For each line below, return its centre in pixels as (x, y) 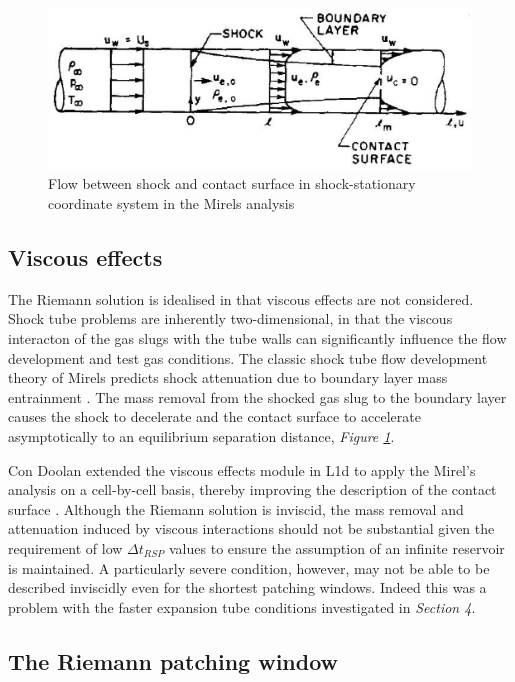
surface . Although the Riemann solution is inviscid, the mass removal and (236, 508)
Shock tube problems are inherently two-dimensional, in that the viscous (230, 318)
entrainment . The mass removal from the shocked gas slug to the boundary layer (257, 396)
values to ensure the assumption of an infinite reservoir (337, 548)
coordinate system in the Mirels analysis (171, 203)
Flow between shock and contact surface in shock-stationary (232, 183)
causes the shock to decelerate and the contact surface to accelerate (214, 416)
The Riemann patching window (173, 660)
